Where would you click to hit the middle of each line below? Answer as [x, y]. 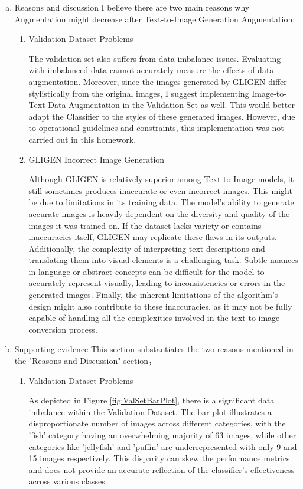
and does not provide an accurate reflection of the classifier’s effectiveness [162, 469]
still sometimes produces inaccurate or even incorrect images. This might [160, 190]
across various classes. [68, 481]
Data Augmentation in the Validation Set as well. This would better [171, 105]
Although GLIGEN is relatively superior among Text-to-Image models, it [161, 179]
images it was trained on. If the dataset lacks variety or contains [145, 225]
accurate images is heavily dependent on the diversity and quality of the [159, 213]
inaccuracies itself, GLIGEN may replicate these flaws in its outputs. [153, 237]
